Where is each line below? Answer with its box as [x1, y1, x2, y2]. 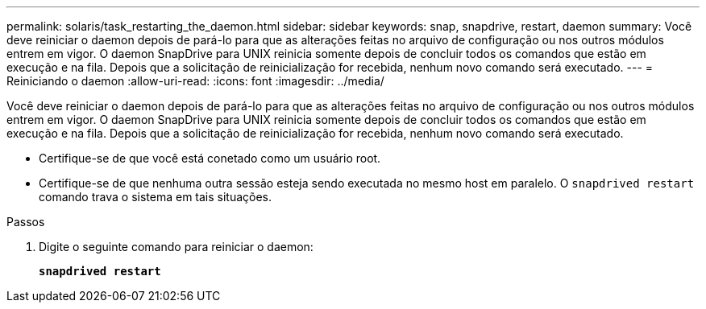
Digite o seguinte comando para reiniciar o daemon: [39, 240, 314, 253]
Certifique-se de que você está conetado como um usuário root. [39, 151, 381, 165]
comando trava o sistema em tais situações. [39, 190, 272, 204]
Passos [6, 215, 45, 229]
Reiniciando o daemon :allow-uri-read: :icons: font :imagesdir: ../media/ [6, 74, 384, 88]
